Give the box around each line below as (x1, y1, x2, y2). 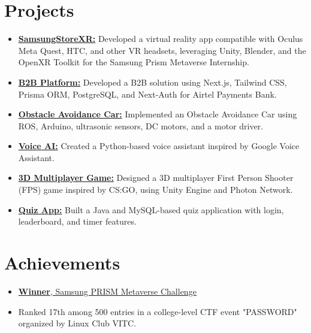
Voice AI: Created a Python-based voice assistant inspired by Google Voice (18, 140, 300, 152)
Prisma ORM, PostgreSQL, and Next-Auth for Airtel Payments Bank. (18, 87, 277, 100)
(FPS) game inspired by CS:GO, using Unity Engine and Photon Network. (18, 183, 293, 196)
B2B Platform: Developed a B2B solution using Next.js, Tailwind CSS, (18, 75, 287, 88)
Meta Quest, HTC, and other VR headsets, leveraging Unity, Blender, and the (18, 44, 306, 56)
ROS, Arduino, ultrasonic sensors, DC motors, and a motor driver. (18, 119, 264, 132)
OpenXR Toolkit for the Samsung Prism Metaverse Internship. (18, 56, 249, 68)
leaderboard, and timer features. (18, 215, 137, 228)
